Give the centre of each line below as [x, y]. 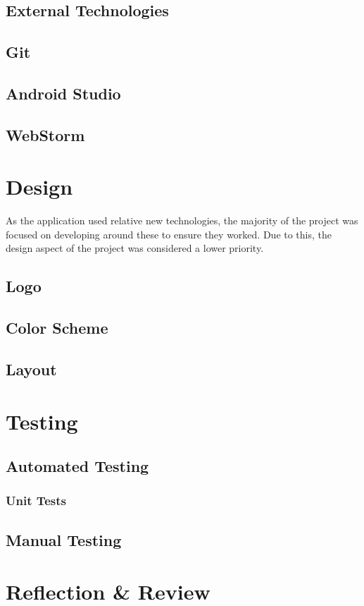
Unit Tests [36, 501]
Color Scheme [57, 328]
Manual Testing [64, 539]
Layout [31, 369]
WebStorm [45, 134]
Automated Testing [77, 466]
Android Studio [63, 93]
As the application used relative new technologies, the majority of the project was [182, 220]
